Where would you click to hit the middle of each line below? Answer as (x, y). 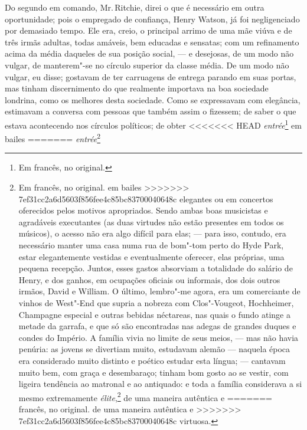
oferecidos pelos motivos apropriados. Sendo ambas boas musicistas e (143, 210)
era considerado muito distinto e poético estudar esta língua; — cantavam (152, 360)
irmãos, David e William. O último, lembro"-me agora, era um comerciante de (159, 291)
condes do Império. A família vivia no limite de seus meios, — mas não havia (159, 337)
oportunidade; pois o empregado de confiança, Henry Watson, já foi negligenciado (152, 19)
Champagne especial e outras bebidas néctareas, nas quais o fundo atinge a (154, 314)
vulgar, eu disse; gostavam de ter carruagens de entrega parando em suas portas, (151, 76)
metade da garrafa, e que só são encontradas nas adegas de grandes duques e (157, 326)
